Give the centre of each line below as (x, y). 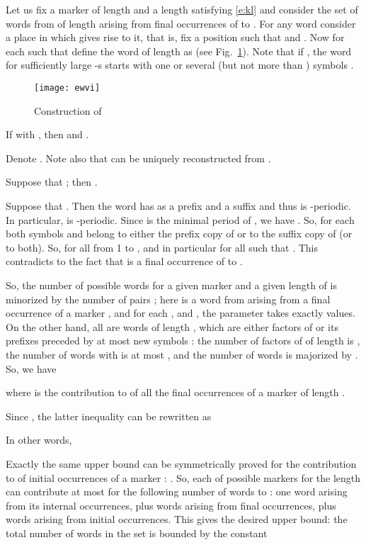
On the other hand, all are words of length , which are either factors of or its (172, 326)
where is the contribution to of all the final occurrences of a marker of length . (176, 392)
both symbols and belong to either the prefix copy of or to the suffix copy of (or (179, 234)
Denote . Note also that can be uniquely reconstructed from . (138, 158)
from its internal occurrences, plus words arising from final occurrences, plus (171, 505)
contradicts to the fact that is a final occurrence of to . (124, 261)
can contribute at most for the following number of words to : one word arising (177, 491)
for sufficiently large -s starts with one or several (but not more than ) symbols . (180, 65)
